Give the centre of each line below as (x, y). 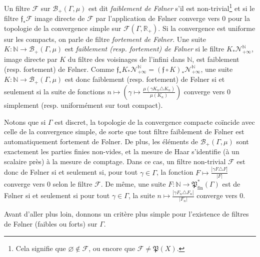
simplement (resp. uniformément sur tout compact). (83, 105)
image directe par (31, 59)
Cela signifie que (41, 248)
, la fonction (175, 172)
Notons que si (25, 122)
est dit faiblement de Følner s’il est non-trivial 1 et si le (171, 7)
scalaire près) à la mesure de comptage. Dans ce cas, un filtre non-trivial (115, 161)
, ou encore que (112, 248)
